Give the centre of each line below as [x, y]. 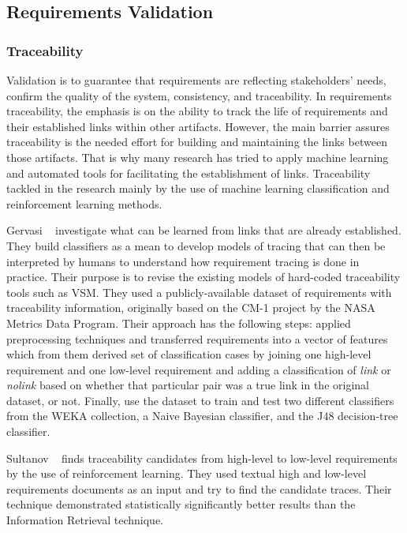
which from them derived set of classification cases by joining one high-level [189, 354]
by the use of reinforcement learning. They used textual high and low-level [187, 473]
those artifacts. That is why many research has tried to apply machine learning [198, 157]
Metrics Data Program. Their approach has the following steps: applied [179, 323]
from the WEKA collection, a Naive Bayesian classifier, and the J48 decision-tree [202, 416]
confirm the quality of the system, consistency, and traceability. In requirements [199, 95]
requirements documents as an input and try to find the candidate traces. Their [199, 488]
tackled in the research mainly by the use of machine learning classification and [198, 188]
